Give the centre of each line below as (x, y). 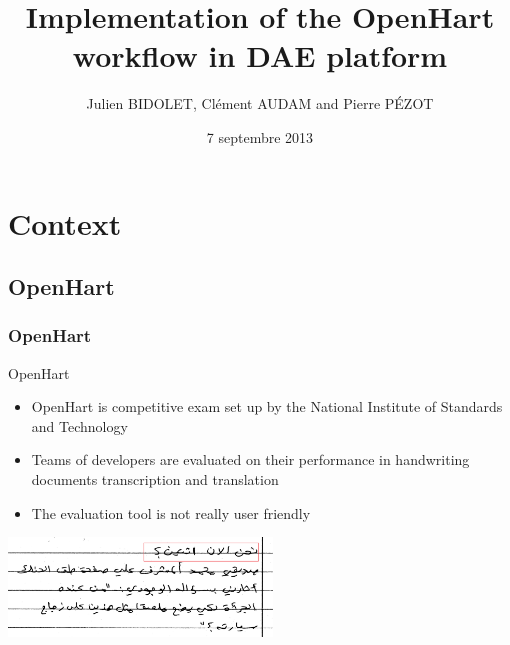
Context (65, 222)
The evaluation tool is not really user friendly (171, 512)
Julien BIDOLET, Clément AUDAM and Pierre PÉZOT (260, 103)
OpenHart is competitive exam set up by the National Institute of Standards (267, 406)
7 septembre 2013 (260, 136)
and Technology (79, 425)
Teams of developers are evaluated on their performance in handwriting (250, 459)
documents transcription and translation (155, 479)
